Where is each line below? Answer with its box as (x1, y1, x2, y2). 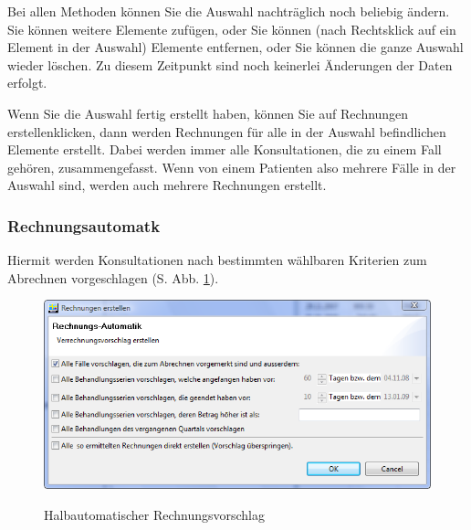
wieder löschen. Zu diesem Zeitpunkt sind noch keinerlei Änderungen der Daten (7, 55, 453, 74)
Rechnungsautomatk (7, 214, 161, 237)
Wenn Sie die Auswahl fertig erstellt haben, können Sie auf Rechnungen (7, 103, 409, 122)
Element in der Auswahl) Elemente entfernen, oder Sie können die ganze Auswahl (7, 37, 464, 57)
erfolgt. (7, 73, 47, 92)
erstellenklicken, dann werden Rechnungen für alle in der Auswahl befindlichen (7, 122, 446, 141)
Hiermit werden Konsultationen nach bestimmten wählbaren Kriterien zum (7, 250, 427, 270)
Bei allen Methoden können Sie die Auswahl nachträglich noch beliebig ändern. (7, 2, 450, 20)
